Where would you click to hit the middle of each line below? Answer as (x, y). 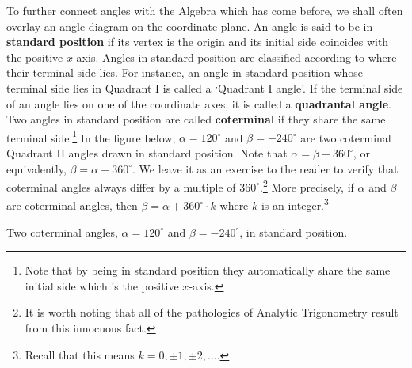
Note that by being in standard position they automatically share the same (208, 270)
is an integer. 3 (295, 204)
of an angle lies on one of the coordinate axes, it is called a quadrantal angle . (199, 103)
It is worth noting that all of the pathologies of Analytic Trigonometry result (212, 312)
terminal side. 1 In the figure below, (91, 136)
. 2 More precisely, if (307, 186)
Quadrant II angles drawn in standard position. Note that (147, 153)
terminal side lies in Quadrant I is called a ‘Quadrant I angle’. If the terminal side (205, 87)
